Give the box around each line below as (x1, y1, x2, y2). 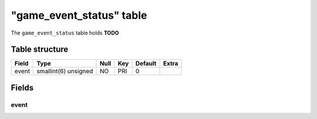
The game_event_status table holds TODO (11, 29, 119, 36)
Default (135, 59, 157, 67)
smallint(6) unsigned (36, 67, 93, 76)
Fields (11, 83, 34, 93)
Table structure (11, 45, 69, 55)
